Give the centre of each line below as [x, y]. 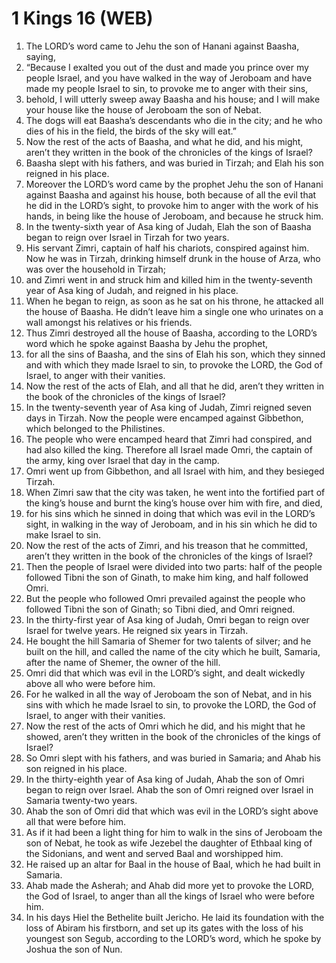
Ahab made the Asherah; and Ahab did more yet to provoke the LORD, [170, 885]
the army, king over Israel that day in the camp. [122, 460]
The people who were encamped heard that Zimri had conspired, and [169, 439]
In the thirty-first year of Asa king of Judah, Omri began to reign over [167, 619]
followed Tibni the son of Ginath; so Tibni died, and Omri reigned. [160, 609]
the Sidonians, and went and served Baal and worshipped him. [154, 853]
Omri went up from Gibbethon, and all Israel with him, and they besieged [175, 471]
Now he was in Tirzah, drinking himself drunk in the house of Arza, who [173, 258]
